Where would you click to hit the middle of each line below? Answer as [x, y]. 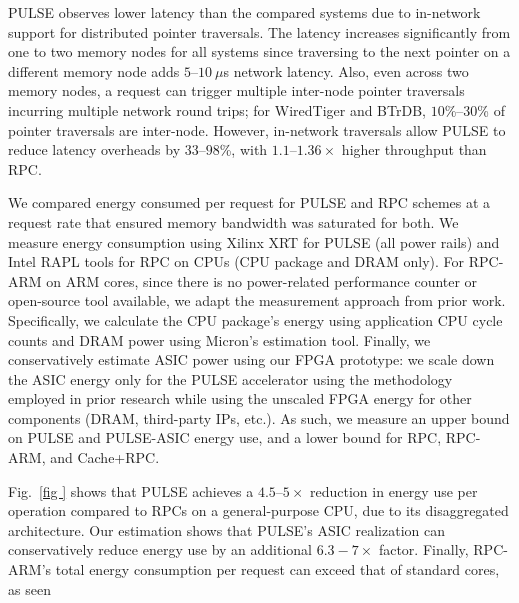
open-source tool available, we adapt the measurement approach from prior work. [257, 300]
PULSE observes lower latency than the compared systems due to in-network [244, 12]
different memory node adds [94, 70]
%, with [243, 149]
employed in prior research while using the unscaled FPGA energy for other [240, 398]
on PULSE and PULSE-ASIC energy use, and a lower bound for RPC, [225, 437]
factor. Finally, [423, 549]
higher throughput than [414, 149]
